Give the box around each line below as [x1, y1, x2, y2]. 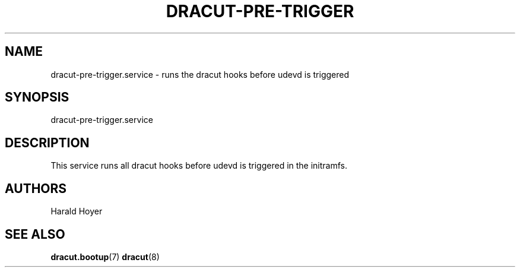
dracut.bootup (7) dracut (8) [50, 251, 160, 262]
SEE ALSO [5, 226, 65, 242]
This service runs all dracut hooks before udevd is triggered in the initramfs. [50, 160, 348, 171]
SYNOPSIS [5, 90, 69, 105]
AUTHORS [5, 181, 67, 196]
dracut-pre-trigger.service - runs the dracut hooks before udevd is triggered [50, 69, 350, 80]
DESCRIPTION [5, 135, 90, 150]
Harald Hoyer [50, 206, 103, 217]
